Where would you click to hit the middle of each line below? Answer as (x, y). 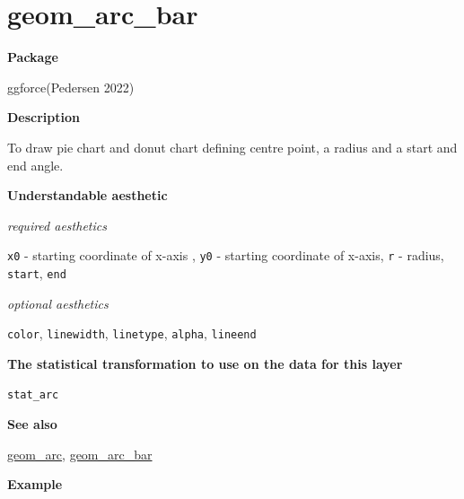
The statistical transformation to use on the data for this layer (205, 363)
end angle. (35, 165)
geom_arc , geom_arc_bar (80, 454)
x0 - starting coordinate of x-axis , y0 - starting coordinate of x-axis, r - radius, (226, 255)
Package (33, 57)
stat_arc (33, 395)
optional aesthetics (58, 303)
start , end (37, 272)
